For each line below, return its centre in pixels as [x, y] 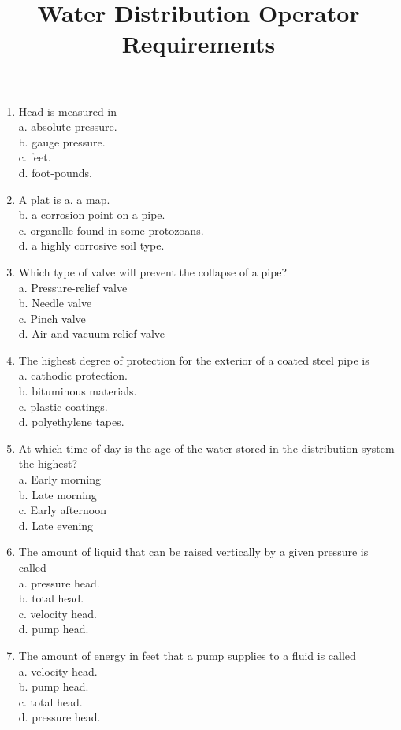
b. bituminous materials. [78, 391]
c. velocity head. [58, 613]
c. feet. [35, 157]
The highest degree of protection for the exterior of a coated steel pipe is [194, 359]
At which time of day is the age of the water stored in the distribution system [206, 448]
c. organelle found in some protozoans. [111, 230]
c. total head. [50, 701]
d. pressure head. [59, 717]
